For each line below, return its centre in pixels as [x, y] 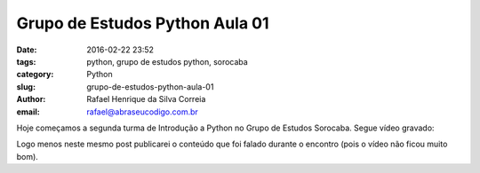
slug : [26, 86]
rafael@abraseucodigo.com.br [143, 112]
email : [28, 112]
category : [35, 75]
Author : [31, 99]
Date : [27, 50]
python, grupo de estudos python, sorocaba [167, 61]
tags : [26, 61]
